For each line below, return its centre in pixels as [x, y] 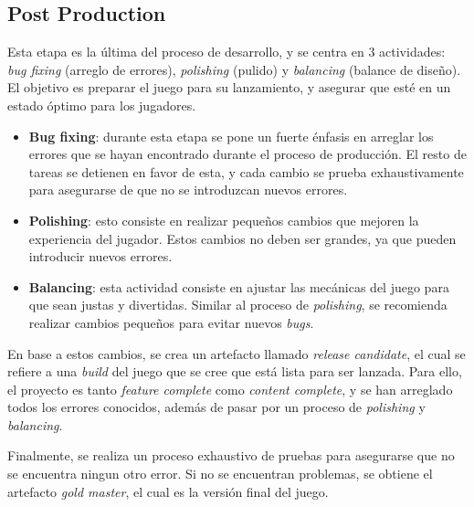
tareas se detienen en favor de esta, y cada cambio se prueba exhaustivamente [246, 171]
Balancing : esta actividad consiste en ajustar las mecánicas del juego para [239, 286]
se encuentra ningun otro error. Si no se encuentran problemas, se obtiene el [220, 474]
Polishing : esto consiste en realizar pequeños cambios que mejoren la [224, 220]
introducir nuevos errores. [100, 256]
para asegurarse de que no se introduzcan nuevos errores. [188, 190]
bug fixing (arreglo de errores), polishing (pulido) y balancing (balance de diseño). [234, 69]
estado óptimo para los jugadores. [102, 105]
